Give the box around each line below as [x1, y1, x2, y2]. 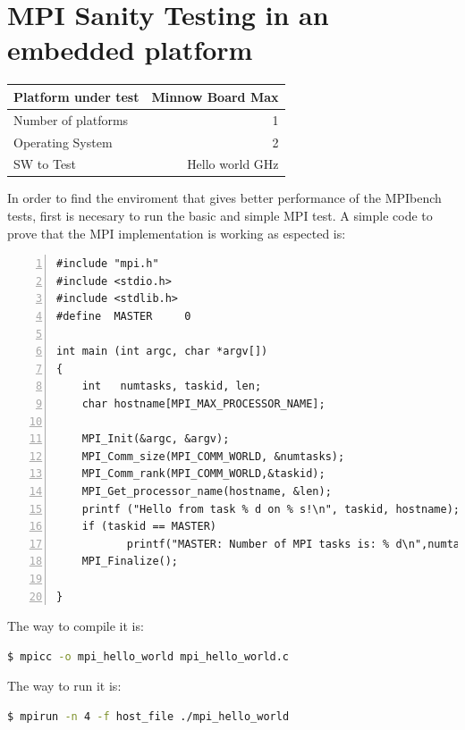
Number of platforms [13, 110, 129, 129]
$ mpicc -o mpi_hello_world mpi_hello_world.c [7, 650, 290, 663]
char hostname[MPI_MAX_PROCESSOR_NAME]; [81, 397, 325, 410]
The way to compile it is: [7, 617, 144, 635]
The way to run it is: [7, 676, 122, 695]
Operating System [13, 132, 113, 151]
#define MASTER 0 [56, 310, 191, 323]
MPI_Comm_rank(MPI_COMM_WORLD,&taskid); [81, 467, 325, 481]
